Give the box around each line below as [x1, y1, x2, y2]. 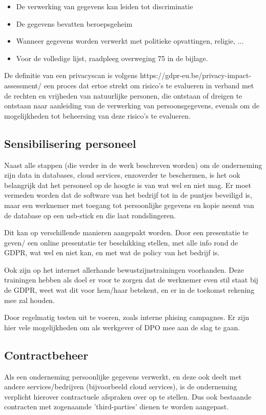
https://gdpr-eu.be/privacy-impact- [139, 70, 252, 81]
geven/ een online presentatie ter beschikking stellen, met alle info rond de [4, 237, 238, 248]
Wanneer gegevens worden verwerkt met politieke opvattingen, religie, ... [16, 35, 244, 46]
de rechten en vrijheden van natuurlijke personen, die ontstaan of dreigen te [4, 90, 242, 101]
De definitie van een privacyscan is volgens [4, 70, 138, 81]
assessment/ [4, 80, 42, 90]
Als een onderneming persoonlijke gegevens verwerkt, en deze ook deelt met [4, 371, 242, 382]
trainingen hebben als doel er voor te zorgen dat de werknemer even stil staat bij [4, 274, 258, 285]
